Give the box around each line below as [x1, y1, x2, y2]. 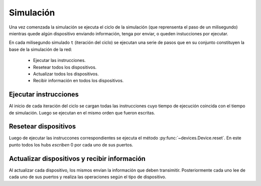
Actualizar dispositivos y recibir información [9, 155, 146, 163]
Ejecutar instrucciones [9, 90, 79, 99]
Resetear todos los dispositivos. [33, 64, 97, 70]
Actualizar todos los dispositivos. [33, 71, 99, 77]
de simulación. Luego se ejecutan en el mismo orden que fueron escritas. [9, 110, 156, 115]
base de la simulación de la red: [9, 46, 72, 52]
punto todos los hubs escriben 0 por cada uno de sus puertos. [9, 142, 133, 147]
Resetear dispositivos [9, 122, 76, 130]
